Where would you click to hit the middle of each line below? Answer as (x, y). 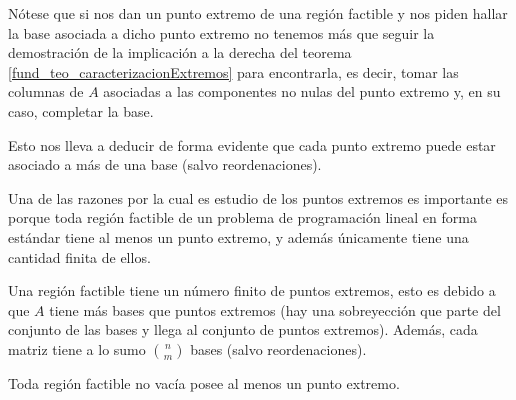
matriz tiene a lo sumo (77, 348)
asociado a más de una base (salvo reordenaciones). (165, 164)
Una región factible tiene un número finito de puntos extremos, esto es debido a (252, 290)
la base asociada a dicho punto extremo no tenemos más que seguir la (221, 32)
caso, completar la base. (81, 110)
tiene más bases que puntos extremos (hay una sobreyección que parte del (275, 309)
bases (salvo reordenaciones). (278, 348)
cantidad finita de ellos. (79, 256)
